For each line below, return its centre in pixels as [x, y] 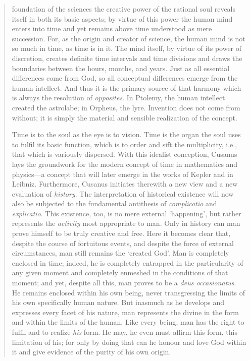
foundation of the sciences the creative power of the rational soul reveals [124, 9]
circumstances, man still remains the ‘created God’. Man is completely [120, 253]
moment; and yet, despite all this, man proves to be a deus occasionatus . [124, 283]
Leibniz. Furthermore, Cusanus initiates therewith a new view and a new [125, 184]
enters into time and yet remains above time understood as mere [112, 28]
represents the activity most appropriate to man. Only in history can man [126, 223]
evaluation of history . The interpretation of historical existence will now [123, 193]
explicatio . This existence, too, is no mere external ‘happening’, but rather [127, 213]
